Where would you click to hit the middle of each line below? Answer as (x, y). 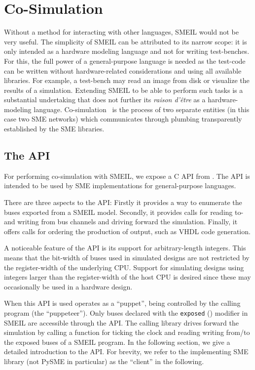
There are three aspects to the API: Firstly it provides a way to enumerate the (123, 202)
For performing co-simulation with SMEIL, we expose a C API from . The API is (127, 176)
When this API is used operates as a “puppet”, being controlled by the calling (122, 303)
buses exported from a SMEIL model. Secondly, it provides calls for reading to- (124, 212)
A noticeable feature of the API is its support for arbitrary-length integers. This (125, 248)
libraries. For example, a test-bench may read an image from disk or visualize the (127, 80)
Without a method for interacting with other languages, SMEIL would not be (121, 32)
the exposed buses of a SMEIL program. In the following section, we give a (117, 342)
